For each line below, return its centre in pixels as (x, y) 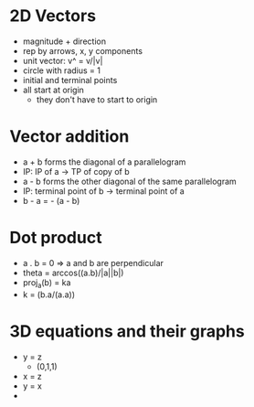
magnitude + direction (64, 41)
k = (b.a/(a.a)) (49, 295)
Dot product (56, 238)
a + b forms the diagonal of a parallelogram (104, 162)
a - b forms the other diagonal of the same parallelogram (130, 181)
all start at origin (53, 90)
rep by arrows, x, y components (83, 50)
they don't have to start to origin (97, 99)
